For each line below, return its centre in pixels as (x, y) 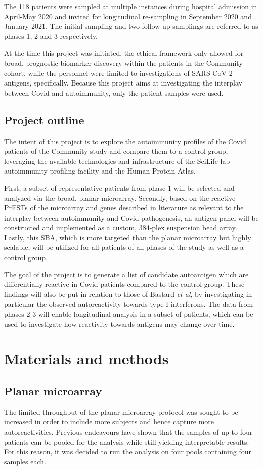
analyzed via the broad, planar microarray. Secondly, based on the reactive (120, 198)
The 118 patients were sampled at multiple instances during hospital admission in (131, 6)
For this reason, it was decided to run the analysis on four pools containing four (128, 452)
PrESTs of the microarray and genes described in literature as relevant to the (124, 208)
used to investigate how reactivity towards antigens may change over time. (119, 324)
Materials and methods (86, 358)
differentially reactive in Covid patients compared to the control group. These (124, 284)
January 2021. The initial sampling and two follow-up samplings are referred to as (131, 26)
